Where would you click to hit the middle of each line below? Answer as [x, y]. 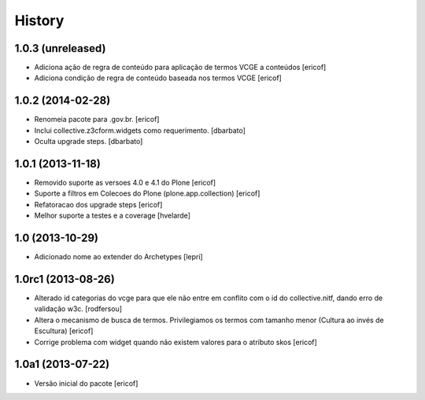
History [39, 20]
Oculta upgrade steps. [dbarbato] [89, 141]
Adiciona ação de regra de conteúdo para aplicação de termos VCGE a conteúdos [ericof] [180, 68]
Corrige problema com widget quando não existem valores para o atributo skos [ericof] [176, 342]
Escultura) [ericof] [64, 331]
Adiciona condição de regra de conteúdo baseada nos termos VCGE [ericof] [158, 78]
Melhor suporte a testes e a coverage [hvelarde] [112, 215]
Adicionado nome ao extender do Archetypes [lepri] [119, 257]
